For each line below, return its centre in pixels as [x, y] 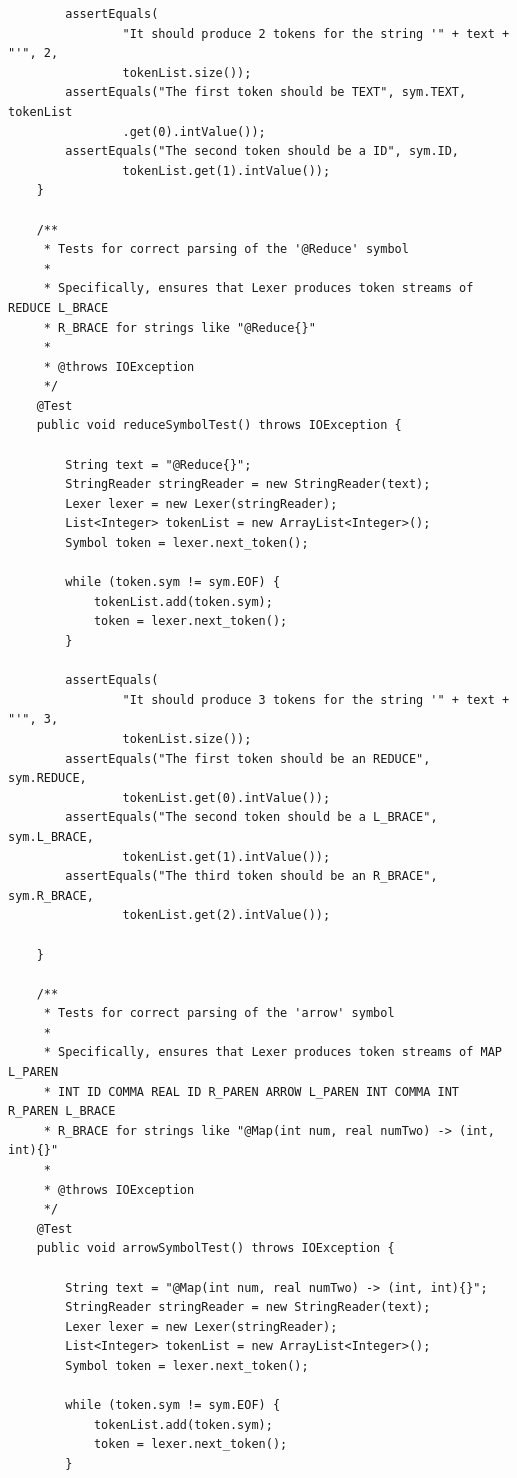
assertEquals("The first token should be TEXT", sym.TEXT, [266, 92]
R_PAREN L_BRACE [62, 1111]
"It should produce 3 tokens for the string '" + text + [316, 699]
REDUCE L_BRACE [58, 307]
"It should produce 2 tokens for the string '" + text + [316, 33]
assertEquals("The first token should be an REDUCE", [248, 758]
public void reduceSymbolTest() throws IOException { [219, 425]
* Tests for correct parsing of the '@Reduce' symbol [226, 249]
